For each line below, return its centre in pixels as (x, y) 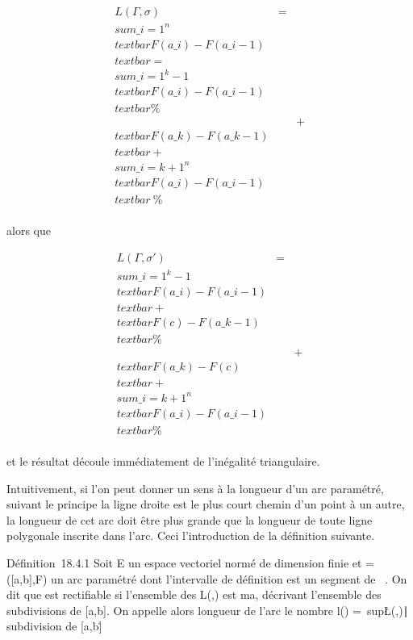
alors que (29, 230)
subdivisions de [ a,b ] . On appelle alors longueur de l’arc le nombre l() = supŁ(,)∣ (208, 610)
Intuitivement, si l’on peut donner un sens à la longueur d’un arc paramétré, (195, 488)
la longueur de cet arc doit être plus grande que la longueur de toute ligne (190, 519)
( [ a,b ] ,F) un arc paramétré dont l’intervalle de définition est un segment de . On (207, 578)
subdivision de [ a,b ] (54, 626)
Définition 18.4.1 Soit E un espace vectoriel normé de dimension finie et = (191, 562)
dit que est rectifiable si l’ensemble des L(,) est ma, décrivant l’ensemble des (194, 594)
